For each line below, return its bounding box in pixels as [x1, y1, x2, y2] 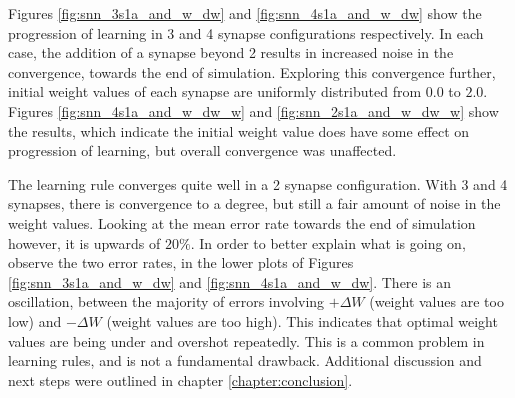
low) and [8, 310, 62, 331]
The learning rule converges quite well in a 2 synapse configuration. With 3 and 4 [8, 173, 508, 194]
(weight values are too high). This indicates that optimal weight [106, 310, 498, 331]
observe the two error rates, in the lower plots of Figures [8, 252, 354, 273]
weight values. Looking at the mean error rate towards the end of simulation [8, 212, 476, 233]
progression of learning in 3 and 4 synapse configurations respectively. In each [8, 22, 484, 43]
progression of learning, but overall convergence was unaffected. [8, 140, 397, 161]
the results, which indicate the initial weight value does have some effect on [8, 120, 470, 141]
